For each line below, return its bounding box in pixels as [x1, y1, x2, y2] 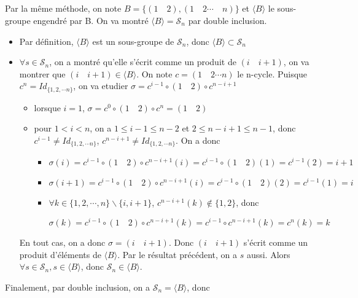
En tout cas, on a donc [19, 236, 106, 249]
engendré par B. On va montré [33, 14, 149, 26]
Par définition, [19, 34, 74, 47]
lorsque [34, 101, 61, 114]
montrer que [19, 67, 66, 80]
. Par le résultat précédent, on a [117, 248, 237, 261]
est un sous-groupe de [92, 34, 174, 47]
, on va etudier [73, 79, 128, 92]
